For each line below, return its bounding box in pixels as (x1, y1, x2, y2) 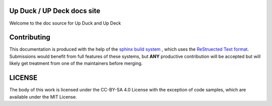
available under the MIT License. (9, 93, 78, 100)
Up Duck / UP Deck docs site (9, 7, 101, 15)
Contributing (9, 33, 50, 42)
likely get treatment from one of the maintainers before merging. (9, 60, 143, 66)
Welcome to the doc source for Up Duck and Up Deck (9, 20, 121, 26)
